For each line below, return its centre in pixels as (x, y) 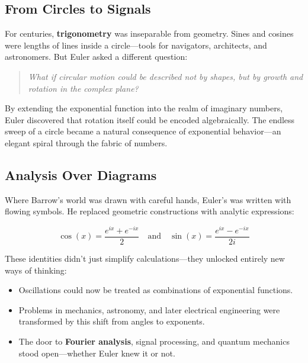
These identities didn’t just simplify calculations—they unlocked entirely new (145, 258)
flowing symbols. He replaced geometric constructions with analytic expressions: (150, 211)
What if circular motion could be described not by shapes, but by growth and (166, 76)
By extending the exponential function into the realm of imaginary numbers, (144, 108)
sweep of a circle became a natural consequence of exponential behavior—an (143, 131)
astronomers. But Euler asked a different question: (96, 57)
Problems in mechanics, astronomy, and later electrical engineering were (149, 309)
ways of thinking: (36, 270)
